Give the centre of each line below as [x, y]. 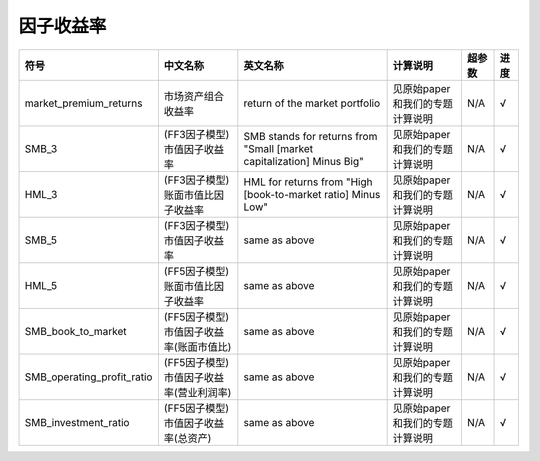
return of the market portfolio [311, 103]
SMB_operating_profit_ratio [88, 377]
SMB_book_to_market [75, 331]
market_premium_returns [83, 103]
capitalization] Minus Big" [303, 161]
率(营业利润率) [197, 392]
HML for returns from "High [308, 182]
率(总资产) [187, 438]
